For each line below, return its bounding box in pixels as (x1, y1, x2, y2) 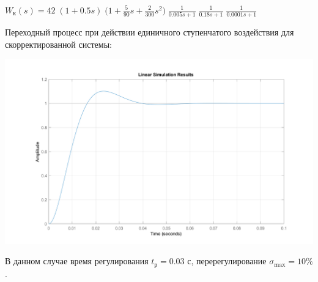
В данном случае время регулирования (5, 254, 149, 267)
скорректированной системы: (5, 37, 112, 50)
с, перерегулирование (187, 254, 267, 267)
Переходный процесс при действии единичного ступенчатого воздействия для (5, 26, 294, 39)
